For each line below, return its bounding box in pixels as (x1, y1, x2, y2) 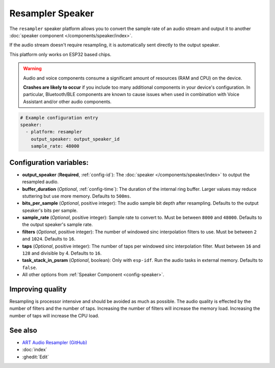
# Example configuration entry (20, 115, 99, 120)
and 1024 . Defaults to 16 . (22, 236, 76, 242)
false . (22, 264, 38, 271)
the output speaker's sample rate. (22, 222, 93, 228)
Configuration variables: (9, 158, 89, 167)
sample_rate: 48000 (31, 143, 80, 149)
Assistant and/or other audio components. (23, 99, 112, 105)
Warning (23, 65, 42, 71)
